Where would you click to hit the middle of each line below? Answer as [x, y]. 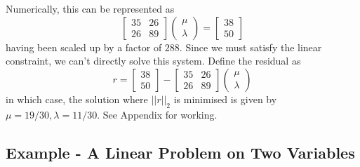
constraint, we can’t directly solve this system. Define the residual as [153, 61]
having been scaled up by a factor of [84, 47]
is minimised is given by [225, 99]
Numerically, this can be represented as [90, 8]
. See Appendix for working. [157, 114]
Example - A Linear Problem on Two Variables [180, 152]
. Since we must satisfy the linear [251, 47]
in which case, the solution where [77, 99]
